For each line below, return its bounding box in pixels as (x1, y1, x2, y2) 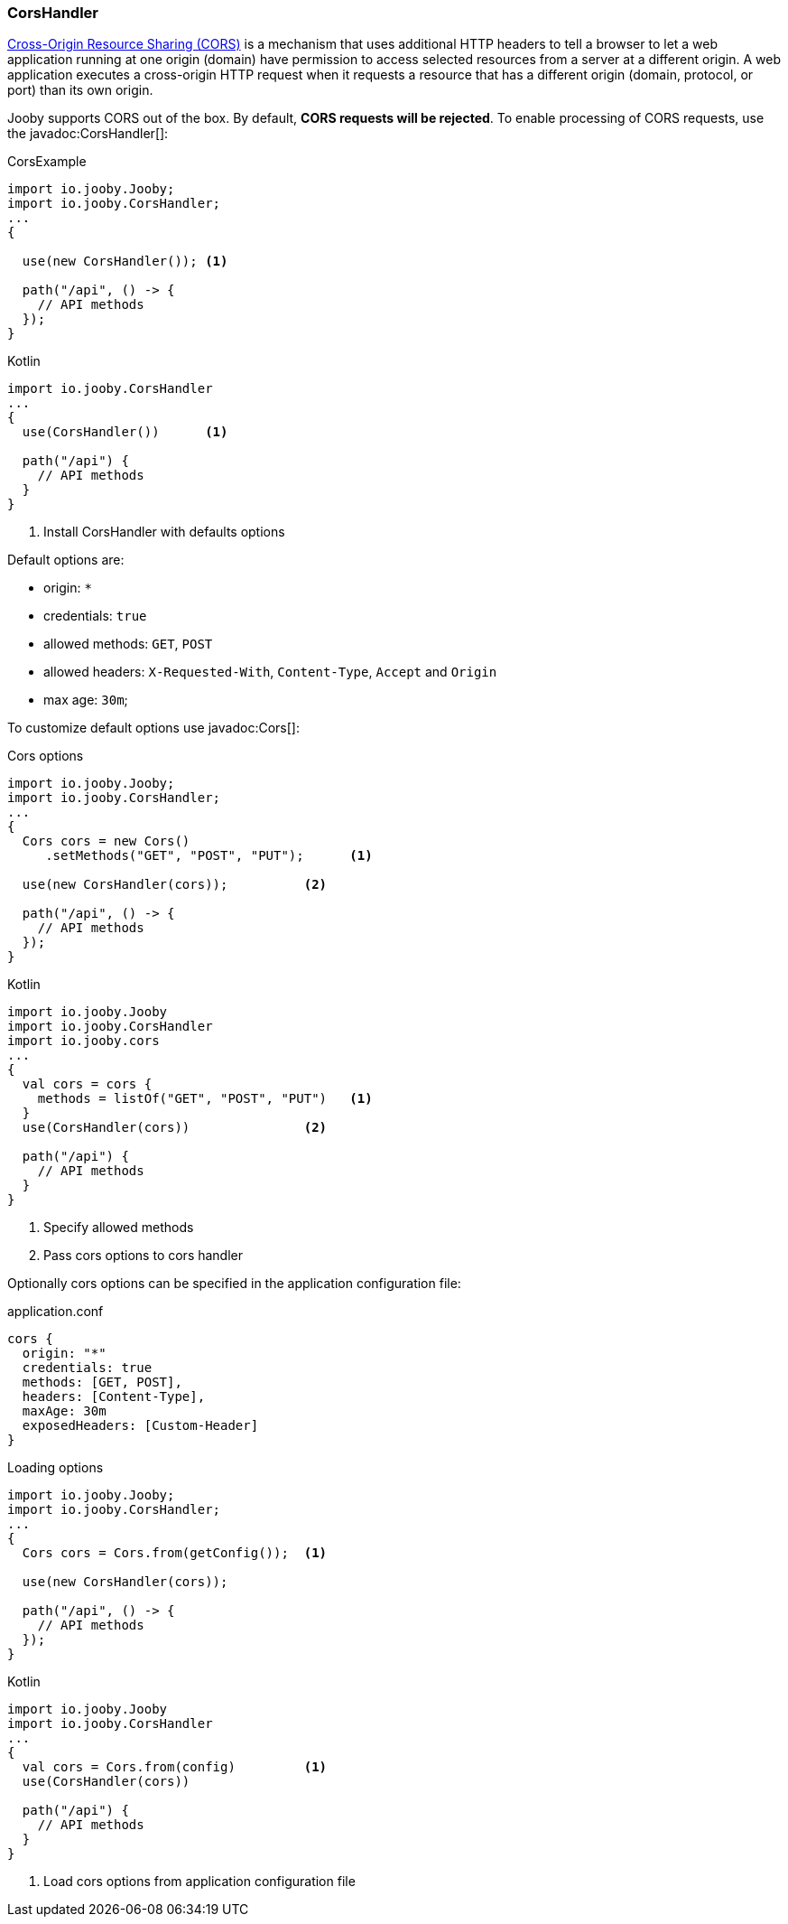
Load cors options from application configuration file (43, 1873, 356, 1890)
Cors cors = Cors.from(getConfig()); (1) (22, 1546, 328, 1561)
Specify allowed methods (43, 1219, 194, 1236)
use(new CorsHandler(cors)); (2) (22, 877, 328, 892)
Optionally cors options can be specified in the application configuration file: (7, 1275, 461, 1292)
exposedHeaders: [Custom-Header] (22, 1418, 259, 1434)
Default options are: (7, 552, 125, 568)
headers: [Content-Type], (22, 1389, 206, 1405)
